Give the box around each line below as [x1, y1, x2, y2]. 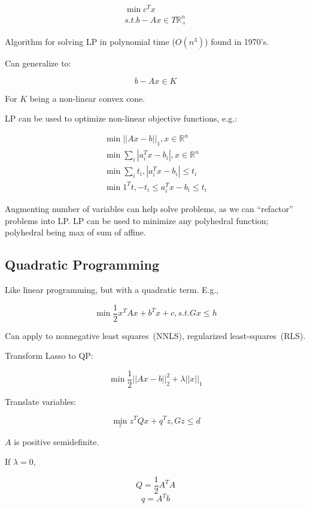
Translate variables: [5, 395, 77, 407]
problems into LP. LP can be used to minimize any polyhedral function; [5, 214, 269, 226]
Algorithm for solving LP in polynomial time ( [5, 35, 175, 48]
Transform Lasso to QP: [5, 349, 93, 362]
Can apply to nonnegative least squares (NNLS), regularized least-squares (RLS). [5, 329, 306, 341]
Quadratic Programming [5, 255, 160, 274]
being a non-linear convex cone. [29, 92, 145, 104]
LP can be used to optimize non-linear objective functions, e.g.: [5, 112, 237, 125]
